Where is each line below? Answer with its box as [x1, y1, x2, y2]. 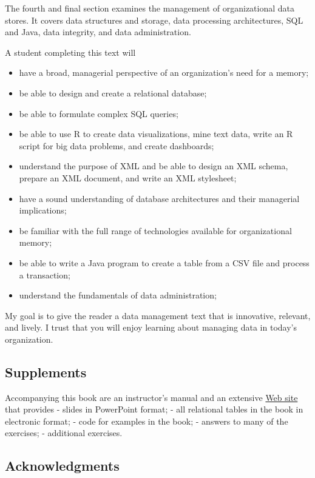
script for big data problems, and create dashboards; [19, 139, 214, 152]
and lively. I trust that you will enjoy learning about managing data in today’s [5, 321, 297, 334]
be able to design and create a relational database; [19, 86, 207, 99]
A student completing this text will [5, 45, 136, 58]
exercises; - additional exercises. [5, 426, 123, 439]
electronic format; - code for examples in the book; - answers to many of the [5, 414, 288, 427]
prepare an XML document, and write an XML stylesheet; [19, 171, 237, 184]
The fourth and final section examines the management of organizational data [5, 2, 295, 14]
